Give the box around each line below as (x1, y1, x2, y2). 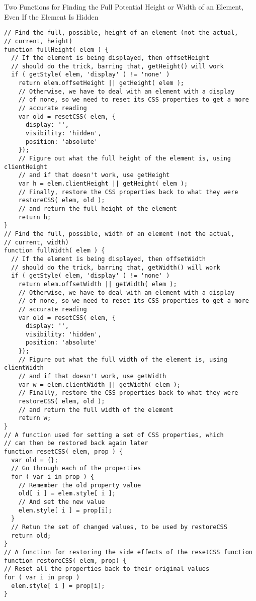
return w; (18, 414, 51, 422)
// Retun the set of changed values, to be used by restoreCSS (11, 523, 227, 531)
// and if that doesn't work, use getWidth (18, 373, 166, 380)
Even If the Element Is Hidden (4, 11, 99, 22)
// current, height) (4, 37, 73, 45)
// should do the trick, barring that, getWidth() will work (11, 264, 220, 271)
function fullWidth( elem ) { (4, 247, 105, 254)
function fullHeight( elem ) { (4, 46, 109, 53)
